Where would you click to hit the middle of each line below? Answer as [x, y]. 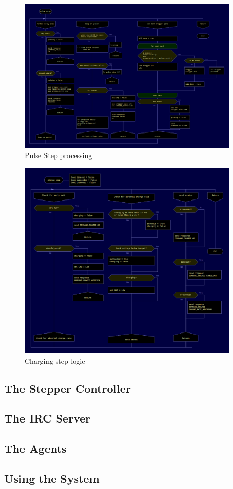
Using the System [52, 479]
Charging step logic [55, 360]
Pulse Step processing [59, 155]
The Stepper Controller [67, 388]
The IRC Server [47, 418]
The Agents [36, 448]
